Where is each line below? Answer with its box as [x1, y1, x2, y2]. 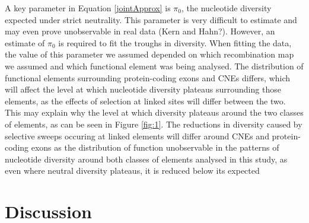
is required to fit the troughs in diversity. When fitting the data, [58, 36, 292, 49]
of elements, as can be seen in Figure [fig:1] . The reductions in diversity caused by [5, 117, 302, 130]
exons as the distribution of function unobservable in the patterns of [31, 141, 279, 154]
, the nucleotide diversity [181, 2, 272, 14]
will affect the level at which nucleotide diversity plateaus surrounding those [5, 83, 281, 95]
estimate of [5, 36, 45, 49]
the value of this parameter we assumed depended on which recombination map [5, 48, 294, 60]
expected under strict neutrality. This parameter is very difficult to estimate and [5, 13, 297, 26]
